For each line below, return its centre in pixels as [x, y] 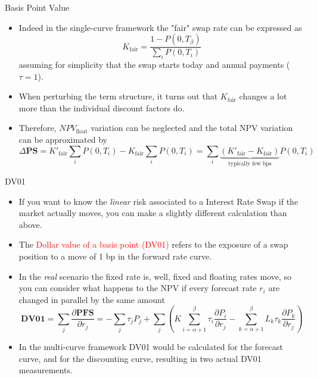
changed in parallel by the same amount [92, 299]
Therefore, [38, 128]
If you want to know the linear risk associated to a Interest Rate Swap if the [158, 201]
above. [30, 224]
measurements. [46, 370]
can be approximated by [63, 139]
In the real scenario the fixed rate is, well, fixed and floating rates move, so [155, 276]
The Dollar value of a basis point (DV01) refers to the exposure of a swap [153, 244]
